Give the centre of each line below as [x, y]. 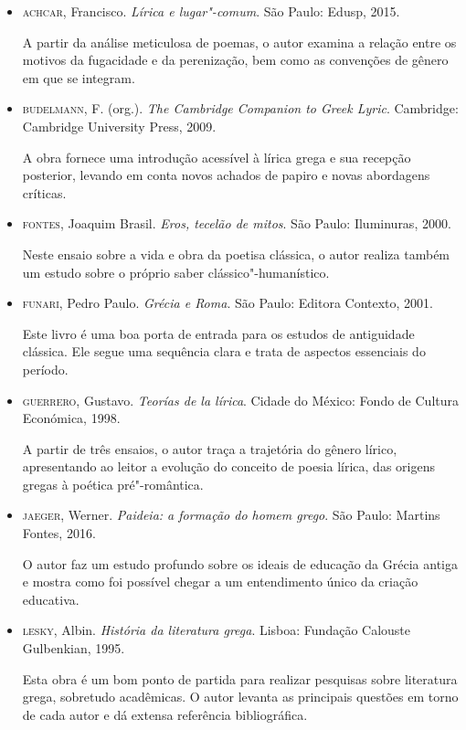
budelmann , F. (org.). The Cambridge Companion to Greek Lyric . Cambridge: [240, 108]
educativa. [51, 599]
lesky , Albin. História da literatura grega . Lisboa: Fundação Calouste [217, 630]
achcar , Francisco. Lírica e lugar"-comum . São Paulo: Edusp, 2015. [211, 11]
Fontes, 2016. [59, 533]
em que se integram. [79, 77]
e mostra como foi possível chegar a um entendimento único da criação [220, 582]
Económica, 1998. [71, 418]
